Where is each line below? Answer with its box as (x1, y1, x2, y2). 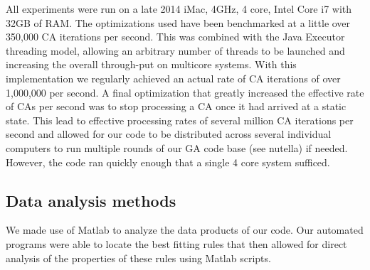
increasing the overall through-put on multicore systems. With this (6, 57, 297, 72)
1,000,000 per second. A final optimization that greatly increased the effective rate (6, 85, 364, 99)
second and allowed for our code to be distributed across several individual (6, 126, 332, 141)
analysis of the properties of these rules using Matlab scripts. (6, 250, 271, 265)
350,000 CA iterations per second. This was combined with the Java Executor (6, 29, 345, 44)
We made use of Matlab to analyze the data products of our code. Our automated (6, 222, 364, 237)
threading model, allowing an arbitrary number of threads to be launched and (6, 43, 345, 58)
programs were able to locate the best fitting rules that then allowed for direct (6, 236, 347, 251)
